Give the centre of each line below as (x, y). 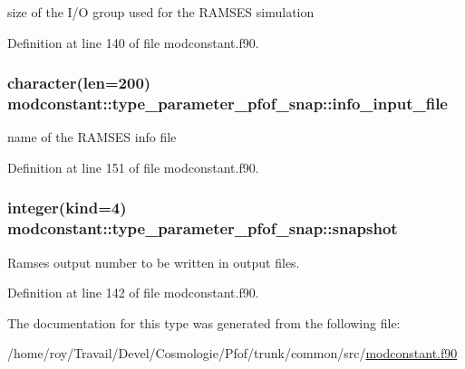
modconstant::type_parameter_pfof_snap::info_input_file (228, 104)
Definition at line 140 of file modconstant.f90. (133, 42)
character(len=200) (79, 83)
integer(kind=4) (67, 208)
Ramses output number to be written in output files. (154, 262)
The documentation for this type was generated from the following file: (204, 322)
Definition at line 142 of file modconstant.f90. (133, 293)
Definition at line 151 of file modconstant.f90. (133, 167)
